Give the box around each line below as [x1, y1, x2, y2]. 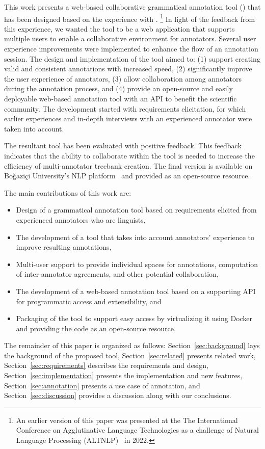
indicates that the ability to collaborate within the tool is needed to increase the [4, 150, 255, 161]
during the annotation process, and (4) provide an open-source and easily [4, 83, 233, 94]
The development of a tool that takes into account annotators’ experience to [16, 231, 255, 242]
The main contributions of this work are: [4, 187, 131, 198]
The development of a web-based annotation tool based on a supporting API [16, 285, 256, 296]
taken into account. [4, 123, 64, 134]
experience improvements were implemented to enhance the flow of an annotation [4, 43, 258, 54]
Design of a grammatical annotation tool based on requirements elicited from [16, 204, 257, 215]
